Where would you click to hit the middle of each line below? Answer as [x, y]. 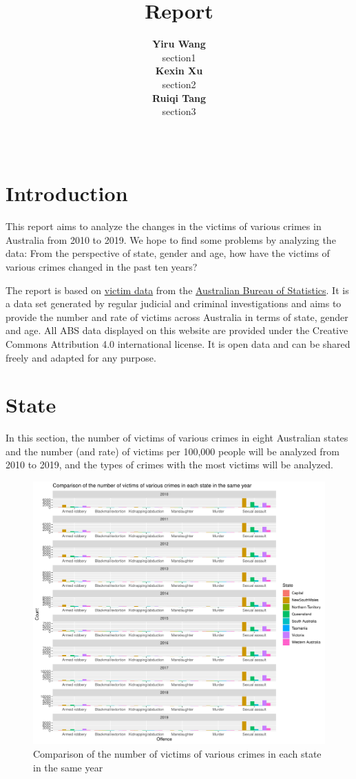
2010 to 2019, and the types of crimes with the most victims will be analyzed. [169, 465]
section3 [179, 111]
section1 [179, 57]
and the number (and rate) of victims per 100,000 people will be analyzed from [172, 451]
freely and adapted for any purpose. [81, 357]
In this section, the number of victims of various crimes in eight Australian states [177, 438]
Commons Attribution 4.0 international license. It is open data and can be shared [178, 343]
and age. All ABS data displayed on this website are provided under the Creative [177, 330]
